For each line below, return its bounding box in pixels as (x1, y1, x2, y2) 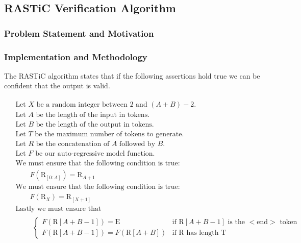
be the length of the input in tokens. (36, 111, 150, 119)
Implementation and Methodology (4, 50, 147, 63)
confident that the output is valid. (4, 80, 110, 91)
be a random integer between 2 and (36, 101, 147, 109)
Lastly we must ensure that (15, 205, 102, 212)
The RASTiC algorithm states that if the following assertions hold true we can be (4, 70, 260, 81)
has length (186, 229, 219, 237)
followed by (119, 140, 156, 148)
